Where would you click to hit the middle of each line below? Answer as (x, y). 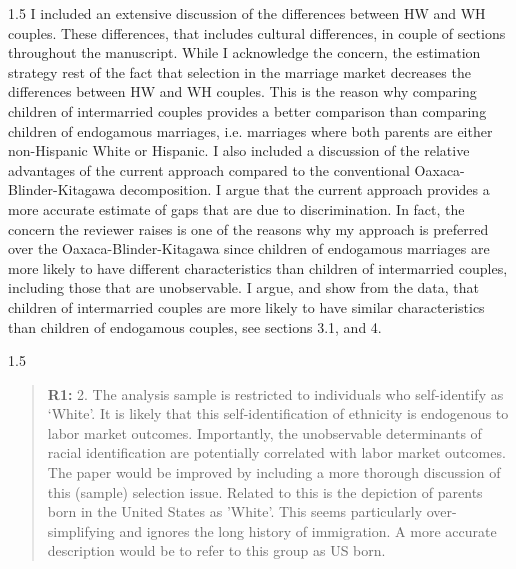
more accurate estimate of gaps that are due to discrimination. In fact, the (236, 208)
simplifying (81, 530)
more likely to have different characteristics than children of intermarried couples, (258, 267)
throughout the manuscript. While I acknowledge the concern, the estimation (244, 52)
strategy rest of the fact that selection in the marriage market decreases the (239, 71)
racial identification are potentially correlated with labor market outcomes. (276, 452)
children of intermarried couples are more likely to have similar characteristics (246, 306)
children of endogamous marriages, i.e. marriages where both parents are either (250, 130)
